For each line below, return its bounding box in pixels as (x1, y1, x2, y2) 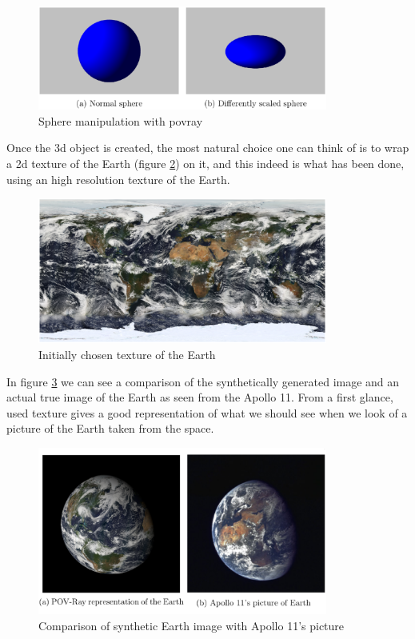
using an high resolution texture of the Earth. (6, 170, 230, 187)
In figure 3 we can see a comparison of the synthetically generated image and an (6, 373, 400, 389)
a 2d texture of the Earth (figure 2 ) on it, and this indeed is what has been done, (6, 154, 405, 171)
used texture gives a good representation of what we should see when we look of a (6, 404, 408, 421)
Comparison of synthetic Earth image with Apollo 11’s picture (38, 617, 345, 633)
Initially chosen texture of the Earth (38, 345, 216, 362)
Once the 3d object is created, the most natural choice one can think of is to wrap (6, 139, 409, 156)
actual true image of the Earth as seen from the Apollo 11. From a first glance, (6, 389, 393, 405)
